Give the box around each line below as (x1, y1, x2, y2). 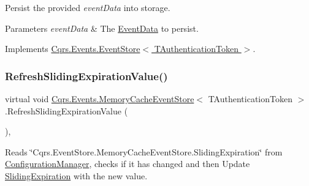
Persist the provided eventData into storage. (5, 1, 170, 13)
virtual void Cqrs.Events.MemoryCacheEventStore (5, 92, 194, 105)
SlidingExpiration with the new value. (5, 169, 148, 182)
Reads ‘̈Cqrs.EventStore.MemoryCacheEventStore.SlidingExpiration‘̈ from (5, 145, 283, 158)
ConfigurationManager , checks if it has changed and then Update (5, 157, 250, 170)
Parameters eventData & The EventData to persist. (5, 21, 199, 34)
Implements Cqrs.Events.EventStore (5, 42, 140, 55)
